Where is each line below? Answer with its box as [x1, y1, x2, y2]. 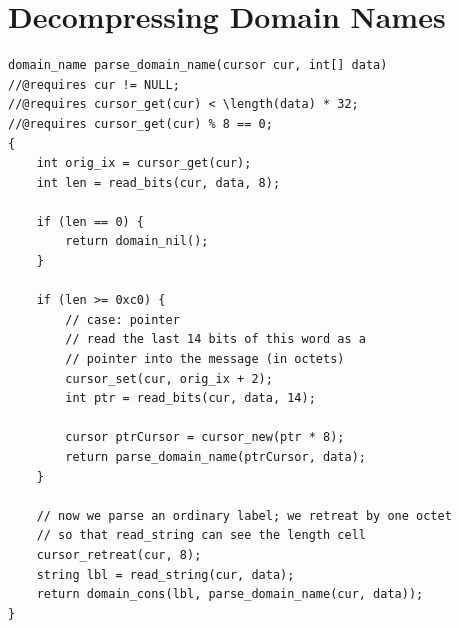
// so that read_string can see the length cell [36, 528, 366, 543]
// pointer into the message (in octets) [65, 352, 345, 367]
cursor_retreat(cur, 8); [36, 547, 202, 562]
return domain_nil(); [65, 234, 209, 249]
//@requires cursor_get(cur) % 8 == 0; [8, 116, 273, 131]
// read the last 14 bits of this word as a [65, 332, 366, 347]
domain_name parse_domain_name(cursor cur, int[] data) [8, 58, 388, 73]
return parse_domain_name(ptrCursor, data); [65, 450, 366, 464]
